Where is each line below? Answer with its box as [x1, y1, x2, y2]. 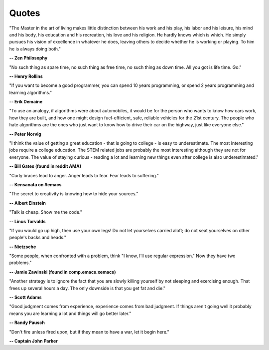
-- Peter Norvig [9, 131, 42, 137]
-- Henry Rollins [9, 73, 43, 79]
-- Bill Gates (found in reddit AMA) [9, 163, 82, 169]
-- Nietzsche [9, 244, 36, 250]
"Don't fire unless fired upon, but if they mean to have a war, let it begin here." [9, 329, 169, 335]
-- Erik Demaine [9, 99, 43, 105]
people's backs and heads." [9, 235, 67, 241]
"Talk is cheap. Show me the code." [9, 209, 82, 215]
